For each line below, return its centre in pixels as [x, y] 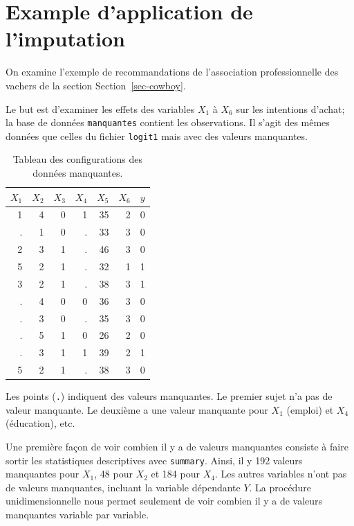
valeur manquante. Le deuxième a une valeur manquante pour [137, 409]
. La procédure [280, 487]
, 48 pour [113, 474]
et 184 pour [175, 474]
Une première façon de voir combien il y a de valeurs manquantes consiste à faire [177, 446]
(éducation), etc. [40, 423]
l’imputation [66, 38]
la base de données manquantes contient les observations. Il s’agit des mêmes [168, 122]
